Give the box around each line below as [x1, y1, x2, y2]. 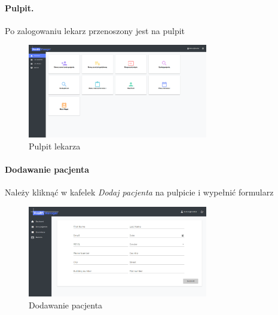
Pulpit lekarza [29, 140, 81, 152]
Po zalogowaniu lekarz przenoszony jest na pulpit [5, 24, 185, 36]
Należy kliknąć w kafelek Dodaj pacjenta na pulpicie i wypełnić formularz [5, 186, 274, 198]
